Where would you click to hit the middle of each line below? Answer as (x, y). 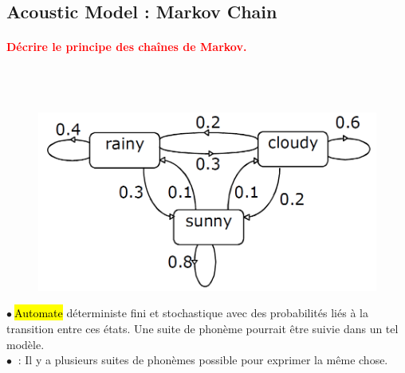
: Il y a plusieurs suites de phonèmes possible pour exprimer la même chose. (203, 360)
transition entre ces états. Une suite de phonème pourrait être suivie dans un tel (202, 329)
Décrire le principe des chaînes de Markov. (127, 47)
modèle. (26, 344)
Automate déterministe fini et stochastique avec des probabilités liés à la (191, 313)
